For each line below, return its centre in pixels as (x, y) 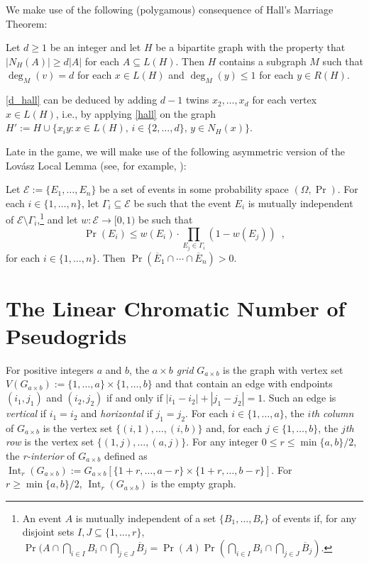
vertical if (26, 413)
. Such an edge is (299, 398)
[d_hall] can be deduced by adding (82, 100)
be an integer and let (95, 47)
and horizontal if (117, 413)
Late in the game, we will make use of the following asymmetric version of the (175, 151)
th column (332, 413)
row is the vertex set (50, 442)
